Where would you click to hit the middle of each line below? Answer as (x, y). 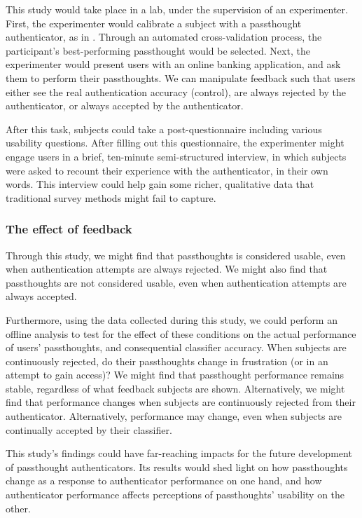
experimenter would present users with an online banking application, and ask (173, 64)
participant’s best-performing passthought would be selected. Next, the (158, 50)
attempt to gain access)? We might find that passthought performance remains (175, 375)
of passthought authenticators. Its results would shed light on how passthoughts (177, 466)
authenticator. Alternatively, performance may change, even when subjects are (174, 416)
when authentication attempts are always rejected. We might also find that (167, 269)
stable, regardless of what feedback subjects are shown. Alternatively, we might (175, 388)
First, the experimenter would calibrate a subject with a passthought (154, 23)
